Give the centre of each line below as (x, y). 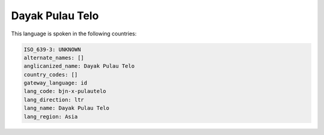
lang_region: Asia (51, 116)
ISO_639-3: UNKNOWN (52, 49)
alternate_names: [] (54, 58)
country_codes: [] (51, 74)
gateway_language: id (55, 83)
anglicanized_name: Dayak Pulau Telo (79, 66)
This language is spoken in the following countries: (74, 34)
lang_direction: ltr (54, 100)
